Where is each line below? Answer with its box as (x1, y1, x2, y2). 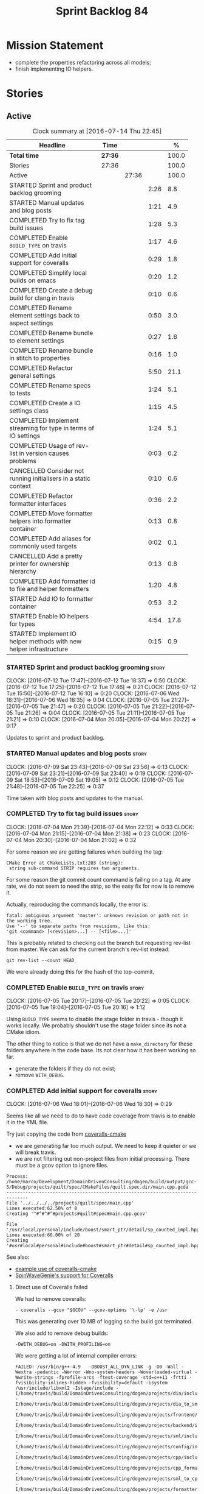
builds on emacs (9, 276, 56, 285)
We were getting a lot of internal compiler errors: (15, 1352, 137, 1359)
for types (9, 620, 35, 628)
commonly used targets (9, 542, 77, 550)
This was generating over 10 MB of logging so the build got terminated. (15, 1318, 193, 1325)
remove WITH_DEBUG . (15, 1071, 65, 1079)
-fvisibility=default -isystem (89, 1380, 168, 1386)
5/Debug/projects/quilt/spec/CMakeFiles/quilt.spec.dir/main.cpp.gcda (6, 1184, 189, 1191)
